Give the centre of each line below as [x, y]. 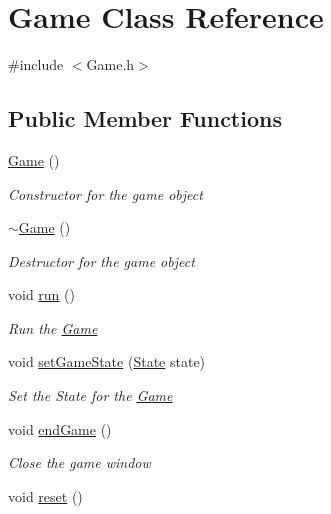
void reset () [45, 495]
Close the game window [79, 462]
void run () [41, 294]
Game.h [110, 64]
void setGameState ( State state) [107, 361]
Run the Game [53, 327]
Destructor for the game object [101, 260]
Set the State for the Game [90, 395]
